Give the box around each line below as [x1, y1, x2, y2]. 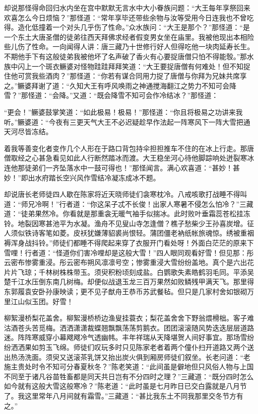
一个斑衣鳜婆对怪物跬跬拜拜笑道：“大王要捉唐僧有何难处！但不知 [31, 61, 244, 71]
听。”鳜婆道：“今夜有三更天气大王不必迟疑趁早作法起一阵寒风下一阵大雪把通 [4, 116, 251, 127]
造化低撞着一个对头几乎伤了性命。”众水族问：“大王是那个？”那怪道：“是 [17, 22, 250, 32]
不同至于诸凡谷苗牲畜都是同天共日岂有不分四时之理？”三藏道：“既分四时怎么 [4, 371, 254, 381]
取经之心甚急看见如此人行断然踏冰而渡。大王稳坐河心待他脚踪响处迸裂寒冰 [10, 153, 254, 163]
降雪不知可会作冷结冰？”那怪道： [111, 90, 219, 100]
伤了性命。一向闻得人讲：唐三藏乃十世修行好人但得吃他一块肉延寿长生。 [17, 41, 254, 52]
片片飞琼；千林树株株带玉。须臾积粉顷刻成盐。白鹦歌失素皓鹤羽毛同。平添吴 [4, 266, 254, 277]
